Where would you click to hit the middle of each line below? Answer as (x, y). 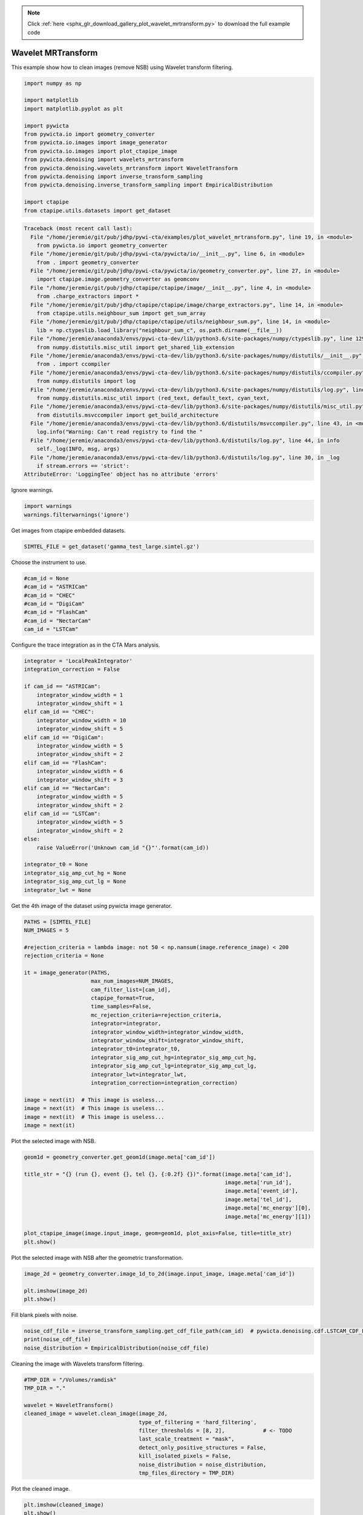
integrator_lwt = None (57, 890)
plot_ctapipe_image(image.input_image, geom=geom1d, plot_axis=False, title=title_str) (158, 1234)
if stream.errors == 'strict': (83, 466)
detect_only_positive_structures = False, (203, 1447)
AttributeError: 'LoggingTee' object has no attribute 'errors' (121, 474)
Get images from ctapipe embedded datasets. (69, 530)
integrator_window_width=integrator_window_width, (168, 1032)
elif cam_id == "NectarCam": (67, 788)
